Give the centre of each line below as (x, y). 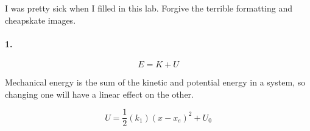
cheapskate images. (41, 20)
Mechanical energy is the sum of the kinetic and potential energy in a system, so (155, 82)
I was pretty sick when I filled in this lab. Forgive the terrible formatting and (149, 8)
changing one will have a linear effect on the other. (100, 94)
